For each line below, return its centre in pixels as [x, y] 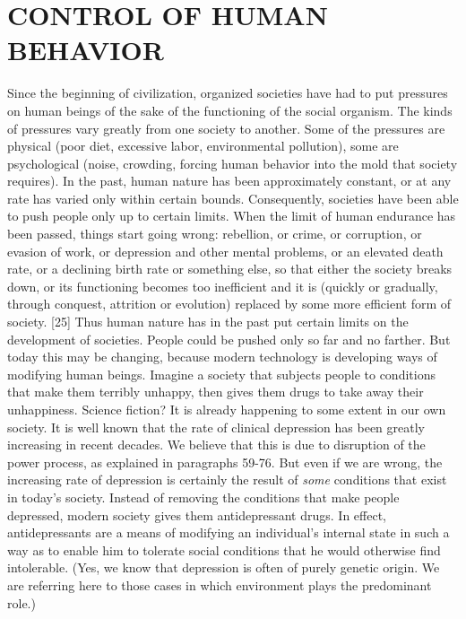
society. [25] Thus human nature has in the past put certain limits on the [208, 322]
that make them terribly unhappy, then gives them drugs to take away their [216, 392]
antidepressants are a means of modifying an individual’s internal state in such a [229, 532]
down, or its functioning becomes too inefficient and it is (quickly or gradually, [223, 286]
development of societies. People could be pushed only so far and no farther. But [229, 339]
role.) [22, 602]
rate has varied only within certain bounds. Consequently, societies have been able [233, 198]
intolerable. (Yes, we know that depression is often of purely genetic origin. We [224, 567]
